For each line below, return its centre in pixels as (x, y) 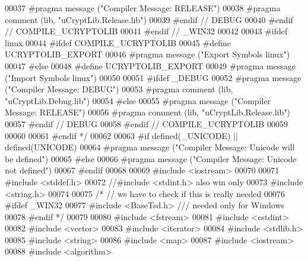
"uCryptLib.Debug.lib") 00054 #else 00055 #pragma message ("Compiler (138, 100)
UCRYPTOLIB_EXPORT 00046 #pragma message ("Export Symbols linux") (147, 54)
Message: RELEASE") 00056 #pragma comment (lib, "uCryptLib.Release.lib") (147, 112)
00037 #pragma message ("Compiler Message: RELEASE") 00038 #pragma (143, 8)
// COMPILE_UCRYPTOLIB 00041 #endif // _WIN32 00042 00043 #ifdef (146, 31)
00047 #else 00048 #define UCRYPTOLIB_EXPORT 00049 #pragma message (150, 65)
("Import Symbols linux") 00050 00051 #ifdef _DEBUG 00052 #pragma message (153, 77)
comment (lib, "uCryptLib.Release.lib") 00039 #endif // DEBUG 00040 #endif (149, 19)
